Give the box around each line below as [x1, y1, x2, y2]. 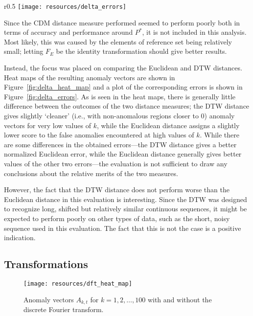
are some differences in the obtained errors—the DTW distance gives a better [4, 139, 237, 149]
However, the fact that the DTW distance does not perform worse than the [4, 184, 230, 195]
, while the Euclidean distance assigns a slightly [96, 120, 240, 130]
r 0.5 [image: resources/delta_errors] [4, 1, 126, 11]
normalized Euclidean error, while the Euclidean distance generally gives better [4, 149, 242, 159]
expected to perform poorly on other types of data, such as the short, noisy [4, 213, 230, 223]
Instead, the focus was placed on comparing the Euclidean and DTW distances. [4, 63, 242, 73]
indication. [4, 232, 36, 243]
